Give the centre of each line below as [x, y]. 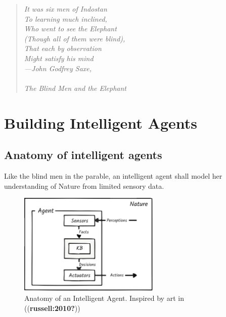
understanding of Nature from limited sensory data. [84, 186]
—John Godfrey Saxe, [58, 68]
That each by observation [63, 48]
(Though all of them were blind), [75, 38]
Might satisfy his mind [59, 58]
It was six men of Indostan [65, 9]
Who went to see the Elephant [70, 29]
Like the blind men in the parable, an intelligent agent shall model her [113, 175]
